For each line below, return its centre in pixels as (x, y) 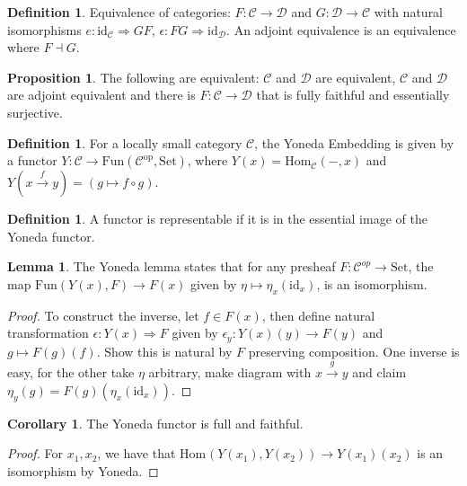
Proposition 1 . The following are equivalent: (133, 77)
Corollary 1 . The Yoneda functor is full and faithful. (155, 423)
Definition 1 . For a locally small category (125, 142)
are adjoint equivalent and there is (101, 95)
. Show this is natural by (164, 351)
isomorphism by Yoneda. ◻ (83, 470)
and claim (379, 372)
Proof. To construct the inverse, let (103, 315)
